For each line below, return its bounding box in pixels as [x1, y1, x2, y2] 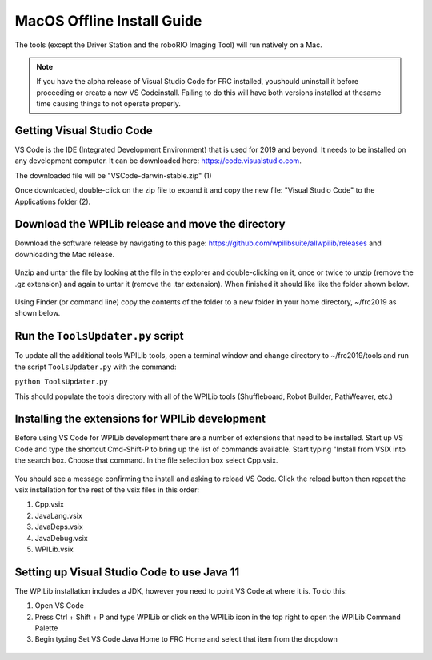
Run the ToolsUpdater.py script [14, 329, 184, 343]
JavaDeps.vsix [34, 522, 83, 531]
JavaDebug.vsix [34, 533, 88, 543]
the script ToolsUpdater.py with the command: [14, 362, 177, 372]
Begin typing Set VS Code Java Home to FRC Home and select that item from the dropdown [34, 634, 338, 644]
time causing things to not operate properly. [36, 99, 182, 109]
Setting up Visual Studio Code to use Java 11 [14, 565, 240, 578]
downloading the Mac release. [14, 249, 115, 259]
